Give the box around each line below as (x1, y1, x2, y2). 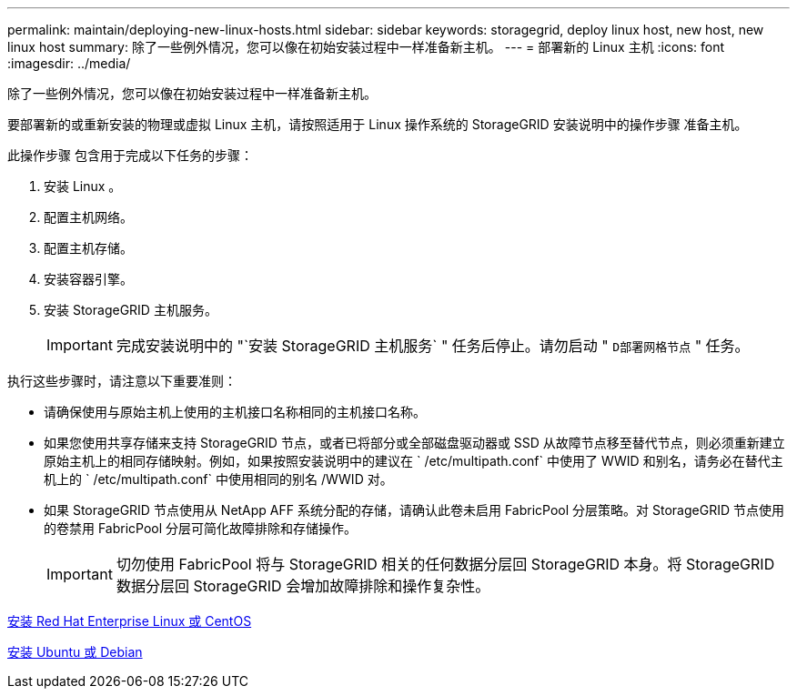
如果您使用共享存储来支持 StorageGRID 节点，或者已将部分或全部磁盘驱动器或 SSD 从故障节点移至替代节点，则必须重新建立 (44, 435, 785, 450)
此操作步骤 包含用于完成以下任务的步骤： (7, 147, 253, 163)
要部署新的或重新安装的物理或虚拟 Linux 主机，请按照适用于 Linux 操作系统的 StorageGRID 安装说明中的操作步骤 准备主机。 (7, 116, 748, 132)
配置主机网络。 (44, 209, 133, 225)
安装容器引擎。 (44, 271, 133, 287)
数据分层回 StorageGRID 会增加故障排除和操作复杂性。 (116, 577, 490, 595)
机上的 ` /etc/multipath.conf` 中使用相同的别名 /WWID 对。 (44, 471, 393, 487)
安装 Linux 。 (44, 178, 122, 194)
